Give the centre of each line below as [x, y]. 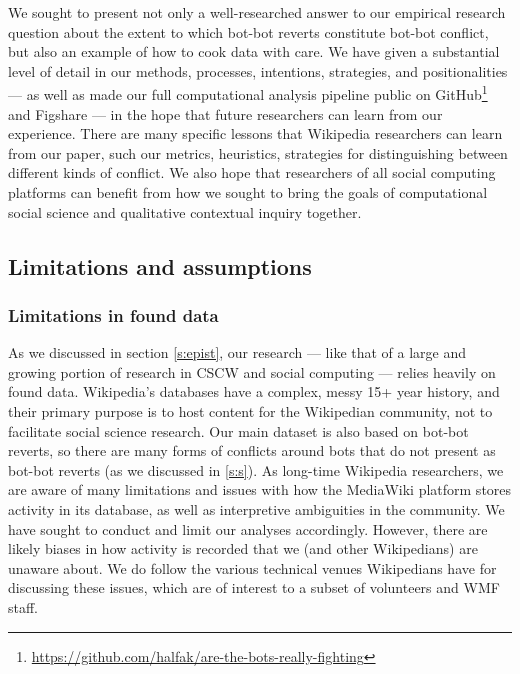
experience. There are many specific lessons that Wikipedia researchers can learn [255, 133]
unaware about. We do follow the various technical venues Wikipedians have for [252, 567]
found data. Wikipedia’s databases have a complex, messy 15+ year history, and [254, 391]
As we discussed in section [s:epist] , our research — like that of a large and [237, 352]
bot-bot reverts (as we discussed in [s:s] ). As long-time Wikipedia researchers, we [256, 469]
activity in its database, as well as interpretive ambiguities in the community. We [256, 508]
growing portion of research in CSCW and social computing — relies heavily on [252, 371]
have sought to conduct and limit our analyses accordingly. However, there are [248, 528]
